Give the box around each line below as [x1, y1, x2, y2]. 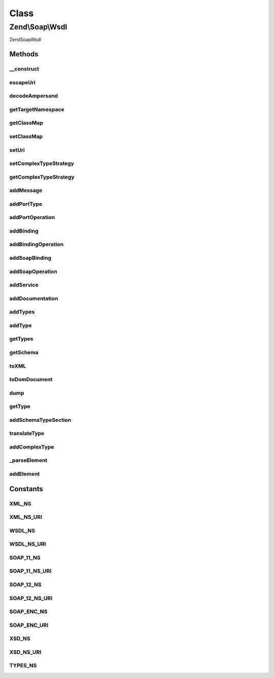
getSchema [9, 349, 39, 356]
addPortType [9, 200, 43, 208]
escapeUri [9, 79, 36, 86]
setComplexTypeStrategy [9, 160, 75, 167]
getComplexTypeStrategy [9, 173, 75, 180]
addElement [9, 470, 40, 478]
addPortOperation [9, 214, 55, 221]
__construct [9, 65, 40, 73]
